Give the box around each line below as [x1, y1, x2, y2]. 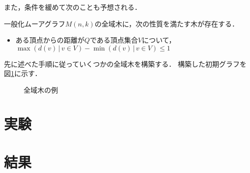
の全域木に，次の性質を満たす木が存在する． [94, 18, 239, 28]
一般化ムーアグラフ [4, 18, 65, 28]
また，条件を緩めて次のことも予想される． [4, 2, 141, 12]
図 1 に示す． [4, 68, 42, 78]
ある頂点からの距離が [15, 35, 84, 45]
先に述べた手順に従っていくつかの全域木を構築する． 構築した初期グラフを [4, 58, 247, 69]
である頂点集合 [89, 35, 138, 45]
